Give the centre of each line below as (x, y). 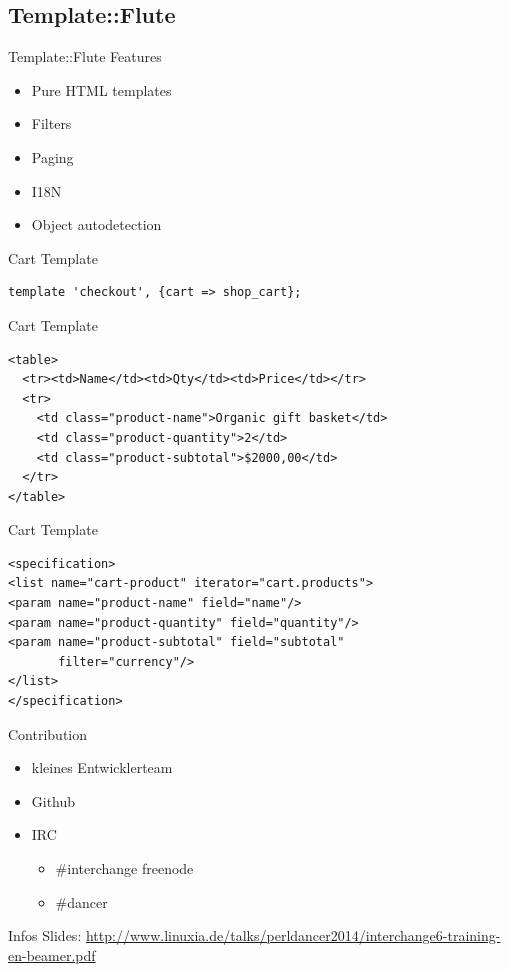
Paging (52, 156)
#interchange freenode (124, 868)
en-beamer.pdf (52, 954)
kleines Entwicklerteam (102, 767)
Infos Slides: (45, 935)
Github (53, 800)
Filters (51, 123)
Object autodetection (96, 224)
